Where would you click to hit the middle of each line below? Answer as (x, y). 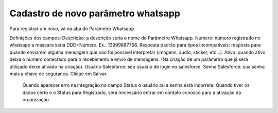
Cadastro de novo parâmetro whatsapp (95, 13)
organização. (36, 100)
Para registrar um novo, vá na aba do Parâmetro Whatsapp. (73, 29)
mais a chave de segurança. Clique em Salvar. (58, 74)
